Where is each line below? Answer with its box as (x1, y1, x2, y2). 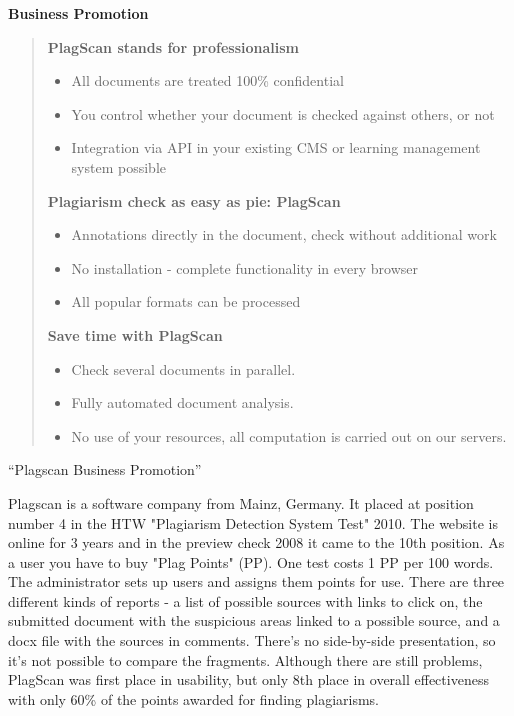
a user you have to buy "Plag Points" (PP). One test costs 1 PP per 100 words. (8, 551, 494, 572)
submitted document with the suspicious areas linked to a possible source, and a (8, 610, 500, 631)
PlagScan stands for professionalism (47, 36, 300, 57)
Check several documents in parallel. (71, 358, 296, 379)
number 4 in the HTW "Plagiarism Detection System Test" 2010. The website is (8, 512, 498, 533)
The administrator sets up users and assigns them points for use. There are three (8, 571, 505, 592)
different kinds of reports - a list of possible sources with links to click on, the (8, 590, 483, 611)
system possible (71, 156, 166, 177)
